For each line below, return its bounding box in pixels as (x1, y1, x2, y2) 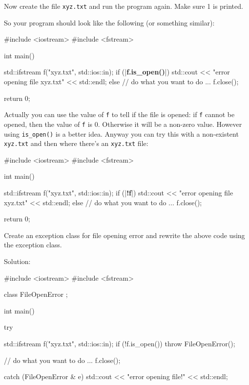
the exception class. (4, 240, 62, 250)
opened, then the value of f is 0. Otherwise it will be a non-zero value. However (4, 119, 242, 129)
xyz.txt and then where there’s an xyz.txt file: (4, 138, 148, 148)
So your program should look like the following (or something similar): (4, 17, 215, 27)
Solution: (4, 256, 31, 266)
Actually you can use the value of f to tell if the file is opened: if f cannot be (4, 109, 235, 120)
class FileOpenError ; (4, 289, 68, 299)
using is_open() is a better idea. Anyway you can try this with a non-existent (4, 128, 239, 139)
